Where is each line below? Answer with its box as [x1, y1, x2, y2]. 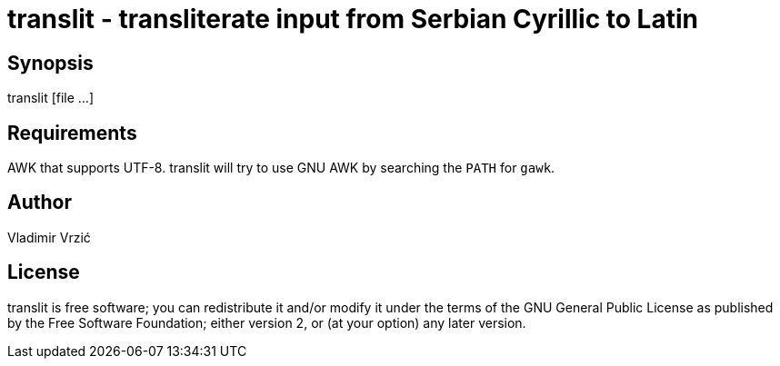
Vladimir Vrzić [7, 229, 91, 245]
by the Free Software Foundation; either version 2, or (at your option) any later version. [7, 314, 526, 331]
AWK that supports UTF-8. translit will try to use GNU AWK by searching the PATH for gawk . [7, 160, 555, 176]
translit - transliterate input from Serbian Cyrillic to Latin [7, 4, 698, 35]
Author [7, 191, 72, 214]
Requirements [7, 121, 137, 144]
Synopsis [7, 51, 94, 74]
